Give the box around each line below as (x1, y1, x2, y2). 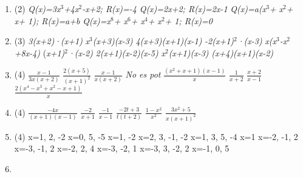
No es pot (125, 68, 161, 81)
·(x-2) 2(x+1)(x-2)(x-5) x (68, 46, 165, 59)
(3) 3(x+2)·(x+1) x (14, 35, 90, 47)
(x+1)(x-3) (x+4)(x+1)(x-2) (168, 46, 274, 59)
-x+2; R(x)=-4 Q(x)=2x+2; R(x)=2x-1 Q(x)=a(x (82, 2, 267, 15)
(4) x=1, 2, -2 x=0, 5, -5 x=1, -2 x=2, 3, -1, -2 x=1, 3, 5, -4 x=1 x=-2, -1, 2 (14, 130, 298, 142)
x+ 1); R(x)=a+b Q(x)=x (14, 14, 111, 27)
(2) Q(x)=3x (14, 2, 61, 15)
